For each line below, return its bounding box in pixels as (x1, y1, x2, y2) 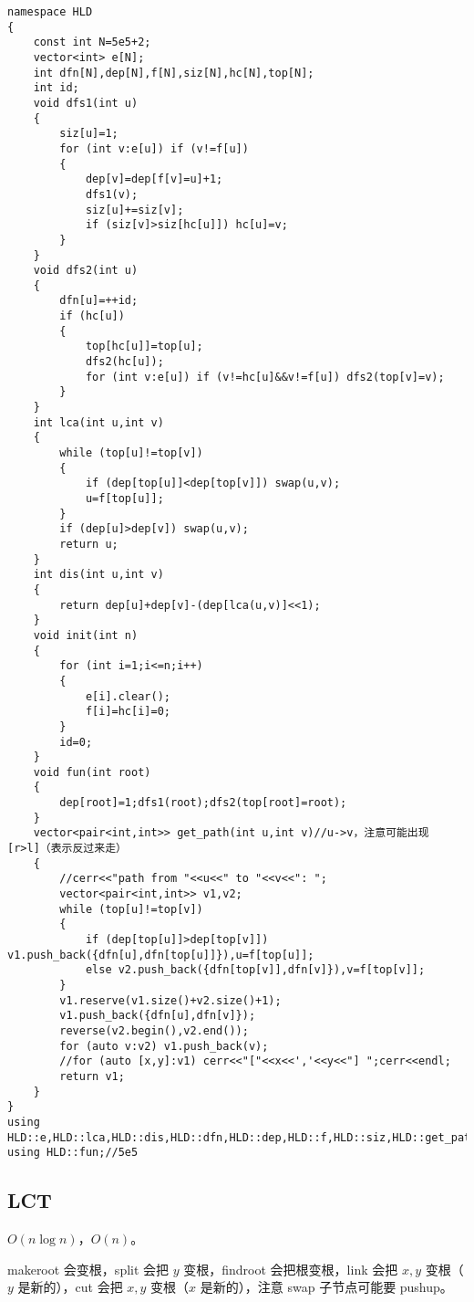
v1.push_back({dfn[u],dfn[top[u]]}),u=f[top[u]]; (7, 948, 314, 961)
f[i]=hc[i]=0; (85, 705, 170, 719)
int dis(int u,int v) (33, 568, 164, 582)
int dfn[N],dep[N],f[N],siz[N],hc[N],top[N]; (33, 66, 314, 79)
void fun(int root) (33, 765, 151, 779)
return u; (59, 537, 118, 551)
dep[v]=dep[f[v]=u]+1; (85, 173, 223, 186)
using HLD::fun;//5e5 (7, 1146, 139, 1160)
